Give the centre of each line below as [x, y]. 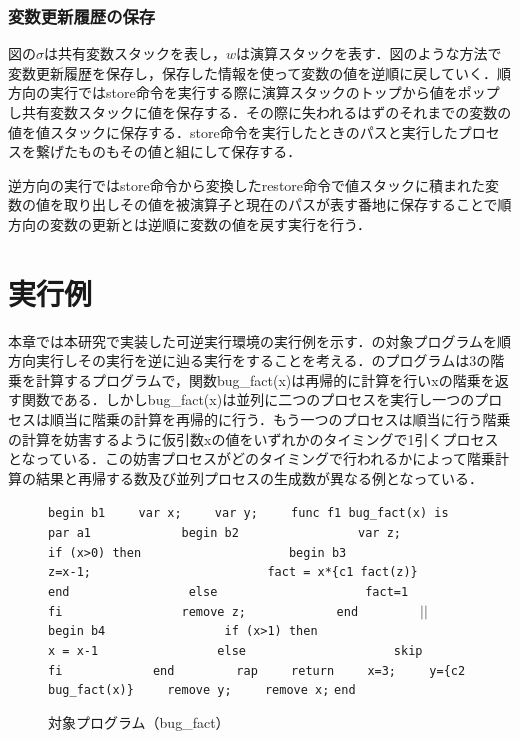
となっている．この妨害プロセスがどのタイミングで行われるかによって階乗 [252, 458]
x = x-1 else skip [235, 651]
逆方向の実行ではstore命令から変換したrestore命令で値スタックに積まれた [247, 184]
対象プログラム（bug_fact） [139, 722]
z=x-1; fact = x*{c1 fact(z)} [233, 572]
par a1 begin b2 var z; [224, 533]
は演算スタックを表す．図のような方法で [369, 53]
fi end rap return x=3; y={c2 [257, 670]
